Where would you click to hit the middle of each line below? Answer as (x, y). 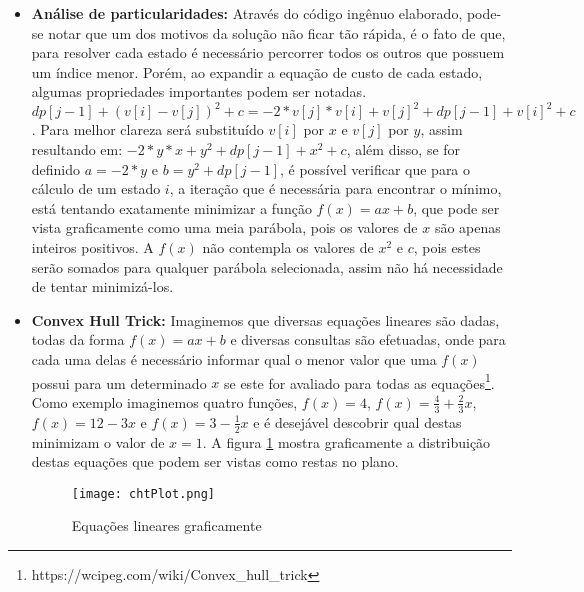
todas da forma (78, 339)
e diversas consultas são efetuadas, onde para (368, 339)
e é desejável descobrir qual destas (357, 421)
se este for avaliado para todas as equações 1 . (359, 381)
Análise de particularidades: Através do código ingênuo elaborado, (247, 13)
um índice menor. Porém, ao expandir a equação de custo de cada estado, (257, 71)
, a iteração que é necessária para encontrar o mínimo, (335, 188)
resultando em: (77, 149)
